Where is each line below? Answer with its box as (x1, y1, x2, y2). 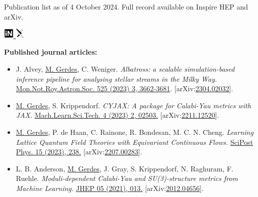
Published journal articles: (4, 47, 97, 57)
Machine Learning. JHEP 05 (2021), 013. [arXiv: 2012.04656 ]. (16, 182, 204, 193)
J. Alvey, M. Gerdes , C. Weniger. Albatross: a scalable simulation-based (16, 64, 235, 74)
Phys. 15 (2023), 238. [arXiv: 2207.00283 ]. (16, 146, 142, 157)
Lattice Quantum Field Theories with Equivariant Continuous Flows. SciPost (16, 136, 253, 147)
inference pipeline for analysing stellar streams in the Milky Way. (16, 73, 217, 84)
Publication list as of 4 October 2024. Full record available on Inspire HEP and (4, 2, 248, 12)
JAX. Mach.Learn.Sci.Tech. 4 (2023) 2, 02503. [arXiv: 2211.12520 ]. (16, 110, 219, 120)
